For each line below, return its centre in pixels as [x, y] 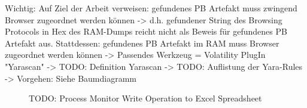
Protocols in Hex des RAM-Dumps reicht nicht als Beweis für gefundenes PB [146, 31]
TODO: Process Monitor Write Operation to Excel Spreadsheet [145, 98]
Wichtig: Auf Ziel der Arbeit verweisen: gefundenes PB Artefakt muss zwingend [151, 8]
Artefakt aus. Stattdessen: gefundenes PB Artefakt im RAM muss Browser [142, 43]
